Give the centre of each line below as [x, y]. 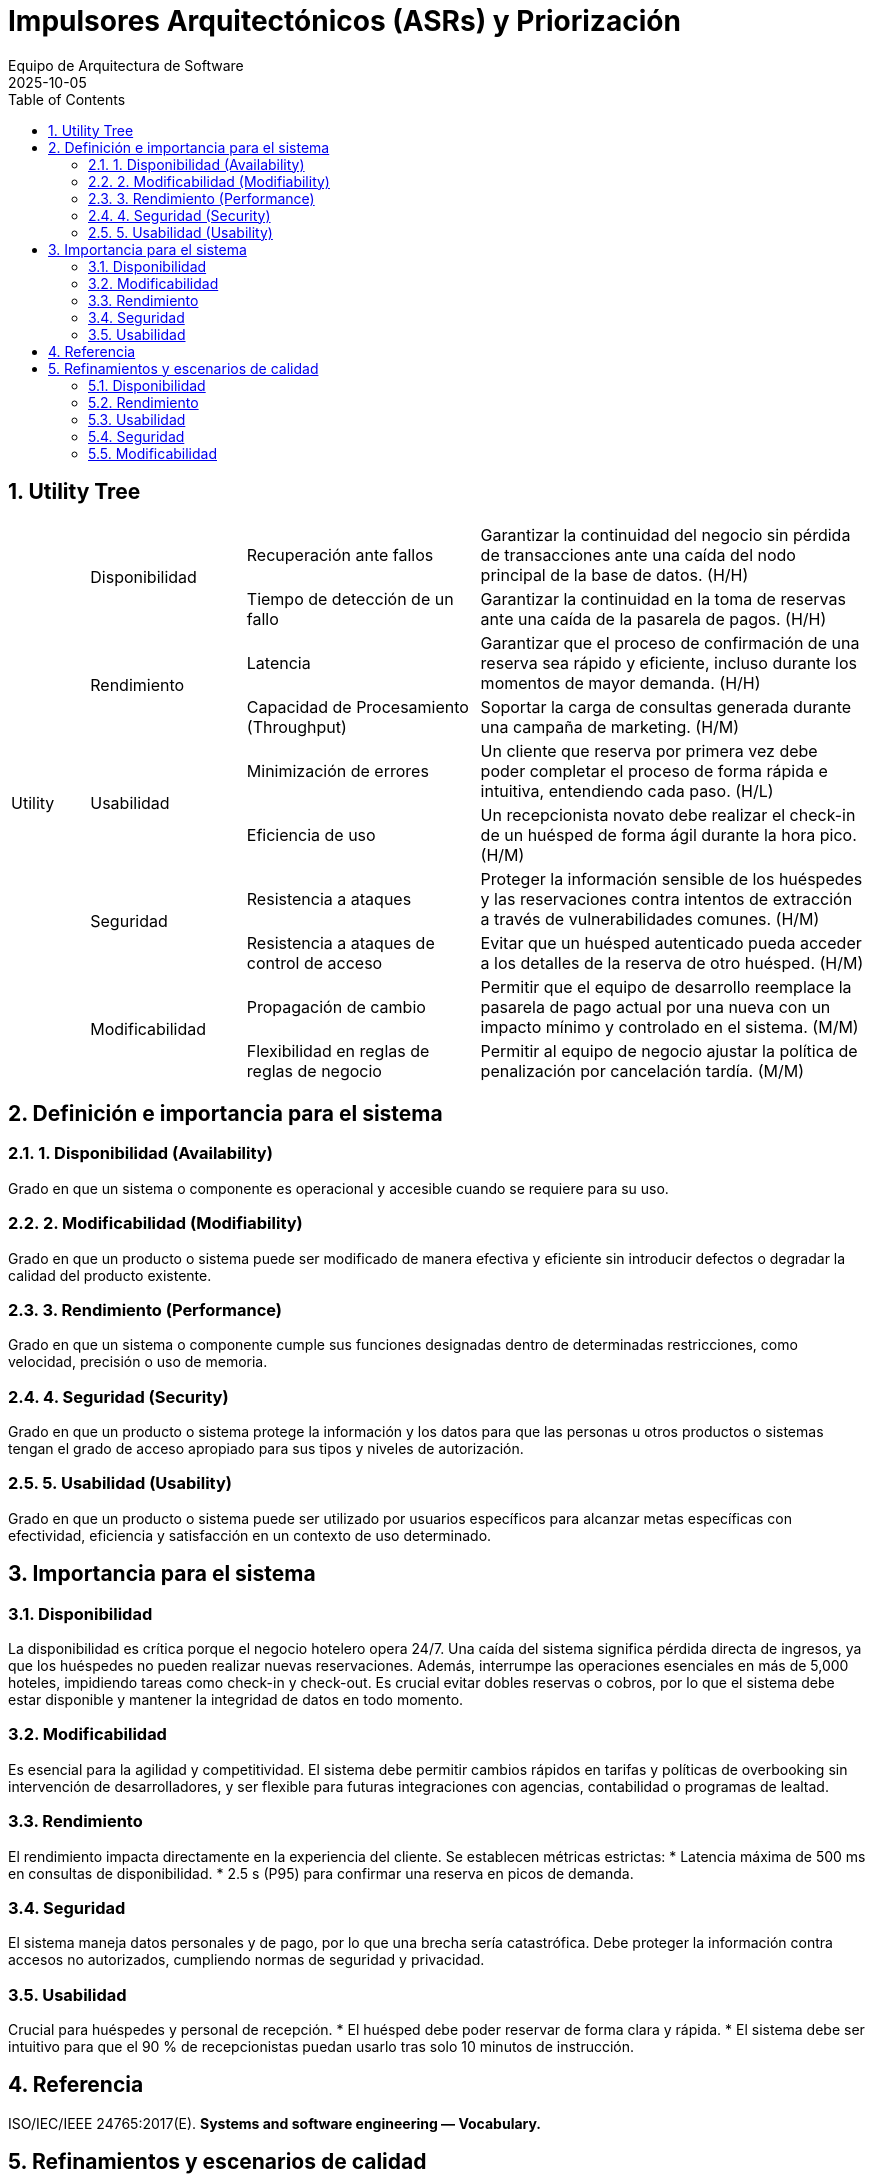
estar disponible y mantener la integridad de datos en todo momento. [236, 1700]
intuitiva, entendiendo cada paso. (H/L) [627, 790]
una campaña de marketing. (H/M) [610, 726]
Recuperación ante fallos [340, 554]
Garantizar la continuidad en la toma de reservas [663, 598]
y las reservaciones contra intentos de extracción [666, 898]
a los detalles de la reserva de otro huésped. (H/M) [672, 962]
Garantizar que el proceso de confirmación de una [670, 642]
